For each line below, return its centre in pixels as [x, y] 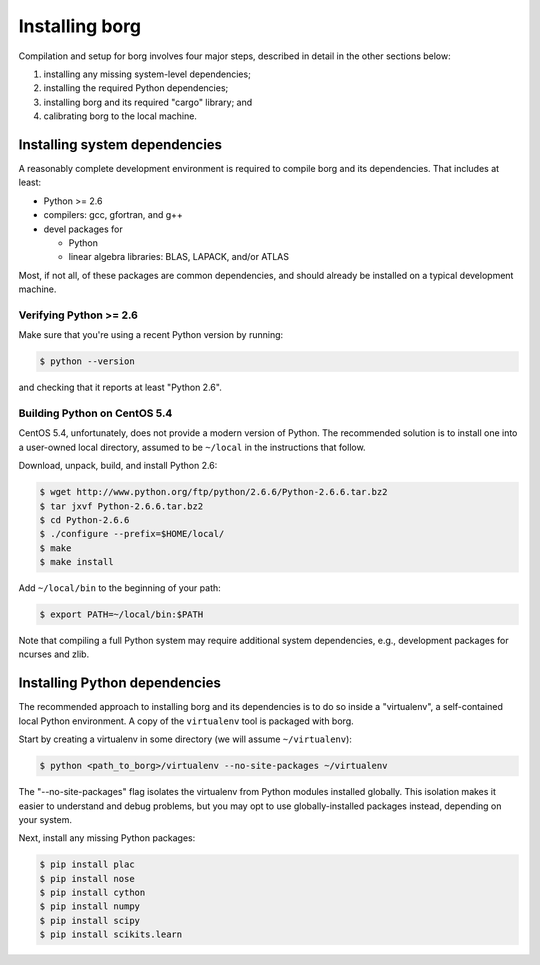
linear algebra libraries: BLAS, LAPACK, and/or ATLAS [179, 257]
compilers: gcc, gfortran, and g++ [113, 215]
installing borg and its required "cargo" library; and [148, 102]
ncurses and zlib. [54, 654]
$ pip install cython [92, 893]
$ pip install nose [87, 878]
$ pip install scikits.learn [111, 934]
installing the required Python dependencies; [136, 88]
